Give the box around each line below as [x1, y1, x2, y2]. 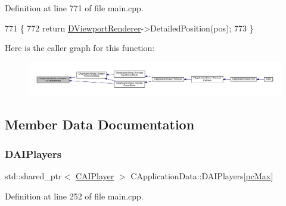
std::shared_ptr [5, 170, 62, 182]
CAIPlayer [75, 170, 114, 182]
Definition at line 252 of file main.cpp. [5, 189, 144, 202]
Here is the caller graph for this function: [5, 42, 155, 54]
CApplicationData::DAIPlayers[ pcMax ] [130, 170, 273, 182]
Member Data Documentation [5, 115, 195, 134]
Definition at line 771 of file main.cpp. [5, 2, 144, 14]
